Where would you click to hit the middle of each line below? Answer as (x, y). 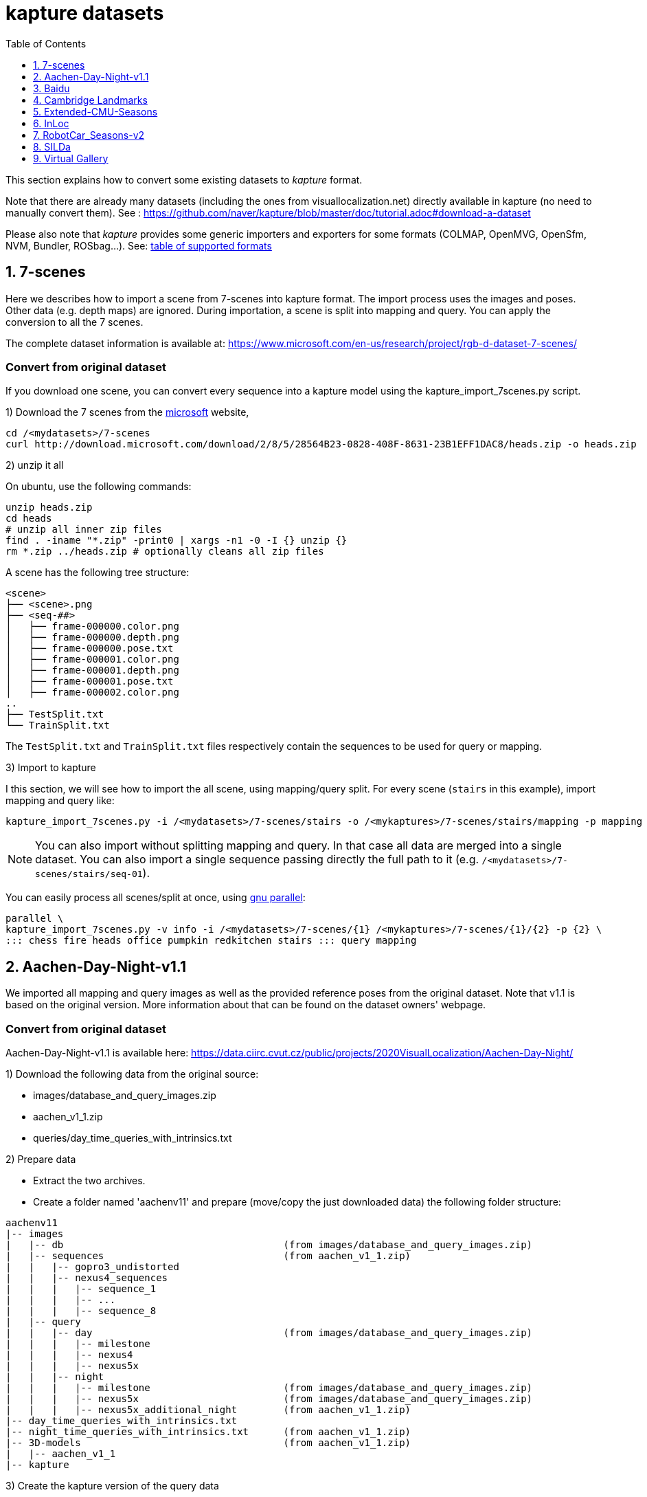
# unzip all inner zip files (84, 530)
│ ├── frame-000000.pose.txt (90, 648)
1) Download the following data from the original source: (132, 1074)
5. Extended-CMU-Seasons (95, 111)
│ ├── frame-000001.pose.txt (90, 681)
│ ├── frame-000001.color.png (92, 659)
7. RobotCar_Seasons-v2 (89, 135)
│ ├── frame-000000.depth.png (92, 637)
